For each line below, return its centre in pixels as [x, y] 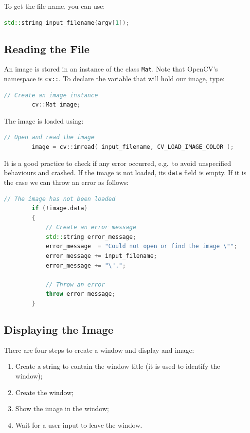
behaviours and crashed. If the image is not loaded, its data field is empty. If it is [125, 172]
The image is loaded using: [44, 120]
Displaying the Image [59, 330]
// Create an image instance [51, 95]
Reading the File [47, 48]
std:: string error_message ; [91, 237]
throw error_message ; [80, 294]
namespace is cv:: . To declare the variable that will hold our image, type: [114, 79]
